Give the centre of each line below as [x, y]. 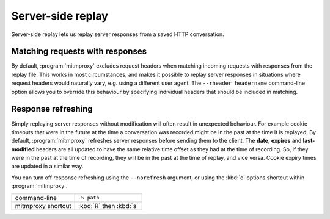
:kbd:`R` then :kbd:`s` [108, 206]
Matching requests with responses [79, 52]
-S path [89, 198]
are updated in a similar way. [47, 166]
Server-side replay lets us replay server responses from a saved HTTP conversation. [118, 34]
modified [23, 149]
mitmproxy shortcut [43, 206]
